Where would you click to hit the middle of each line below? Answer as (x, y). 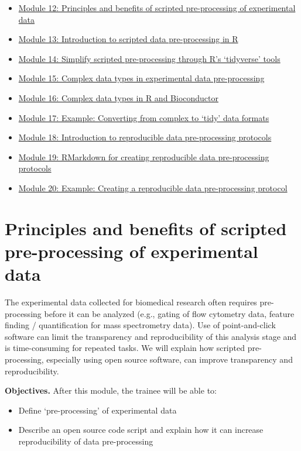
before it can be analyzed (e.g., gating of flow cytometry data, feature (169, 313)
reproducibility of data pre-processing (86, 441)
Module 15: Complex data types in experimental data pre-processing (141, 78)
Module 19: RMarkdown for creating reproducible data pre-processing (144, 156)
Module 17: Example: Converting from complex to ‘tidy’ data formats (144, 117)
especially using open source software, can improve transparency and (170, 359)
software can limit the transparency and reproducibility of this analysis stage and (151, 336)
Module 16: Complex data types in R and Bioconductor (118, 97)
